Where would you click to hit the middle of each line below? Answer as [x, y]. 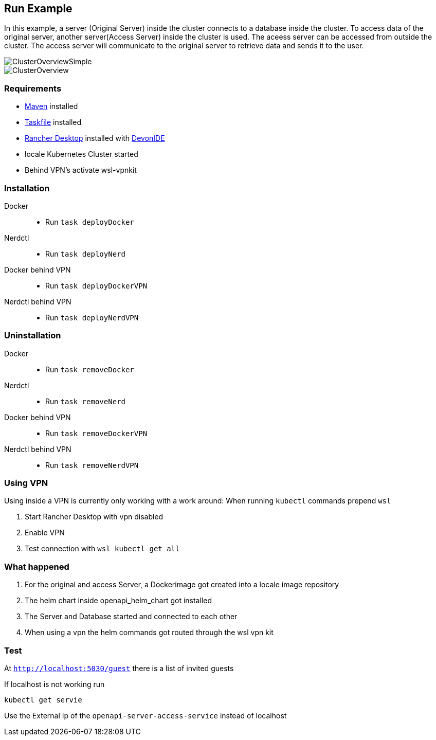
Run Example [38, 8]
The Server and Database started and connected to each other [131, 617]
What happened [37, 566]
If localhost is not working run [55, 684]
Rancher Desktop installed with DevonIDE [95, 138]
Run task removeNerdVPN [92, 465]
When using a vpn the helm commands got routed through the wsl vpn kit [149, 633]
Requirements [33, 88]
